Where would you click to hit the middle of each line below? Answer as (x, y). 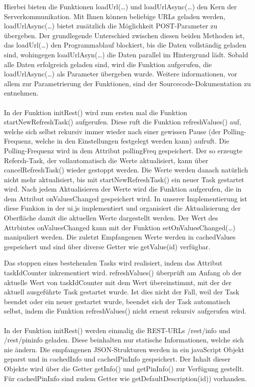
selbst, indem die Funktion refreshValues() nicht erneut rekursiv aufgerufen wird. (125, 311)
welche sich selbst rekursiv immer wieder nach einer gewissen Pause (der (113, 131)
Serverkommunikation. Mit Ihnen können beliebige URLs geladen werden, (115, 16)
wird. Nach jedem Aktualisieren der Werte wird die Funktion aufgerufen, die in (123, 189)
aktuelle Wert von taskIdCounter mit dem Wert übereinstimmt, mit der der (118, 282)
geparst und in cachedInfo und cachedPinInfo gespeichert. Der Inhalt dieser (117, 359)
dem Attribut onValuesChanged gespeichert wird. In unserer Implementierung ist (126, 198)
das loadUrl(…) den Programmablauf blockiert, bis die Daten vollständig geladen (125, 45)
